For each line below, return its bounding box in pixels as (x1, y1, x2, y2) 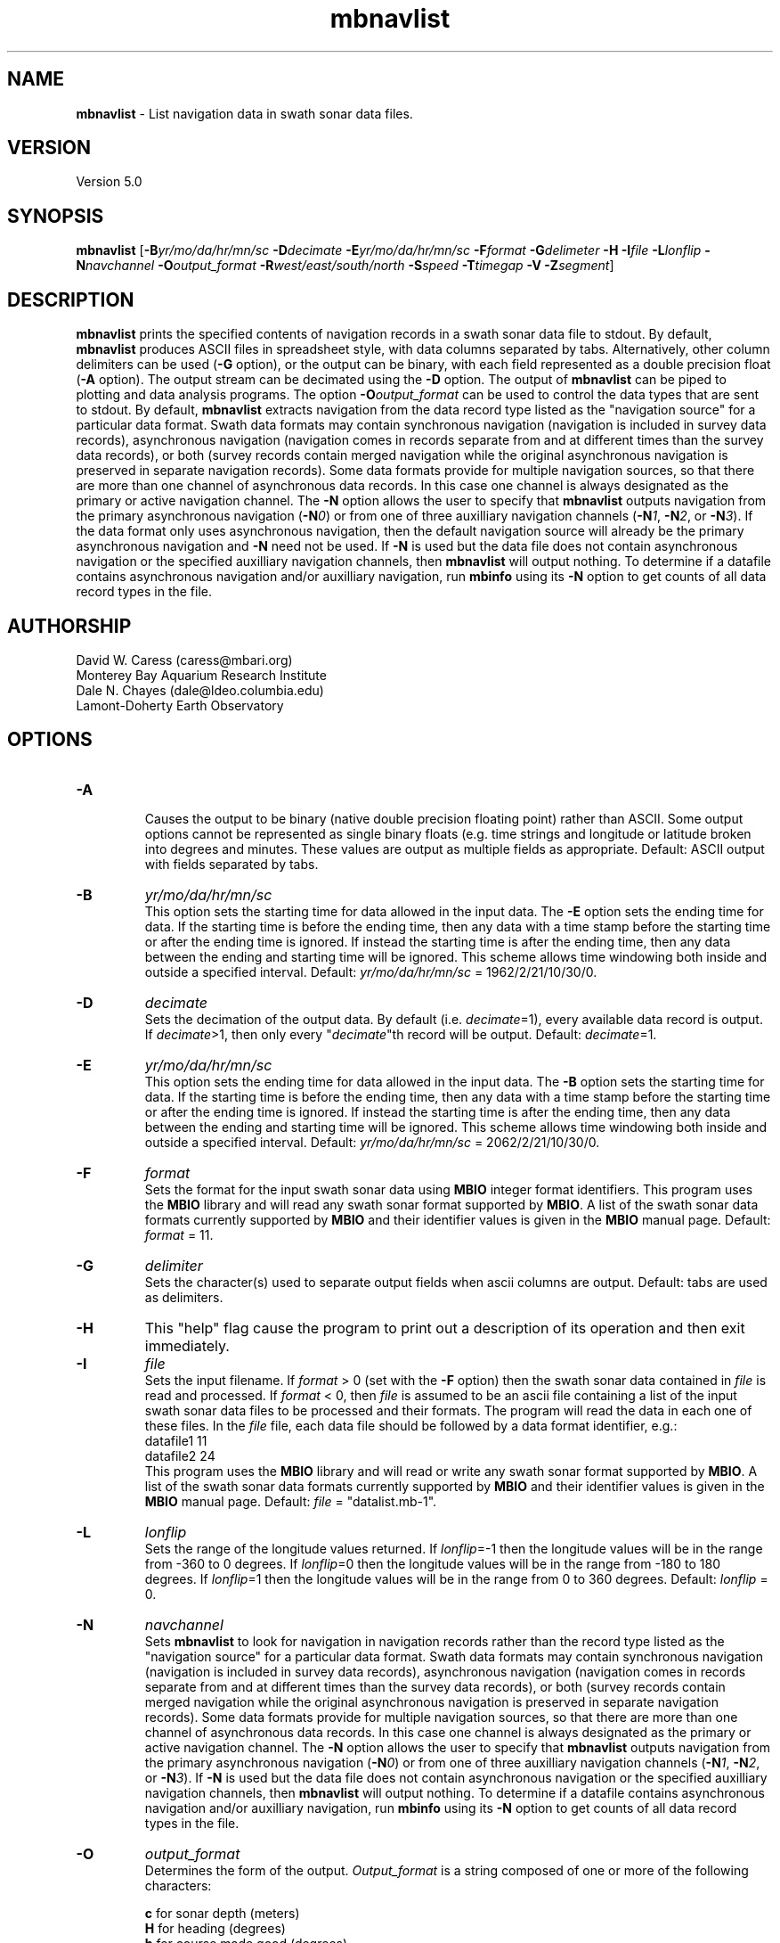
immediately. (144, 1336, 230, 1355)
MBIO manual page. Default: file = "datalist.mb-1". (144, 1493, 437, 1509)
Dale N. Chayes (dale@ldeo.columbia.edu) (76, 682, 324, 698)
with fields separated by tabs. (144, 856, 319, 872)
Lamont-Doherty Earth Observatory (76, 697, 284, 713)
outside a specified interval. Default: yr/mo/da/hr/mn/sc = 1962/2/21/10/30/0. (144, 963, 597, 980)
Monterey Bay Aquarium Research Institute (76, 667, 327, 683)
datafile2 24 (144, 1447, 215, 1463)
